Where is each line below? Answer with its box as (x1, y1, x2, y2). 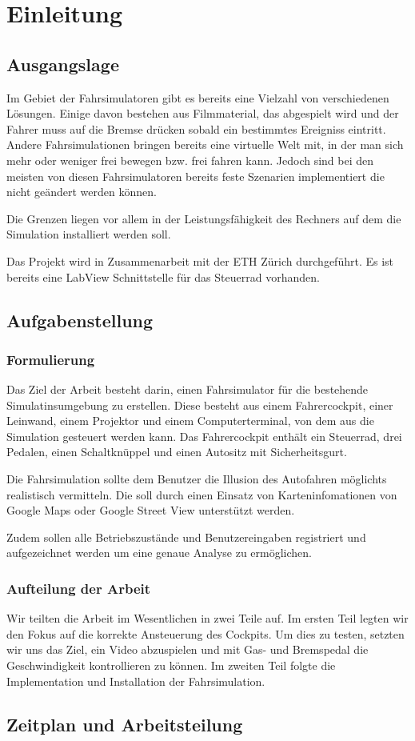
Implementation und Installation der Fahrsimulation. (6, 672, 265, 689)
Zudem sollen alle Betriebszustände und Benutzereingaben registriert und (6, 528, 366, 545)
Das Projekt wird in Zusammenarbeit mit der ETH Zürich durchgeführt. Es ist (6, 252, 394, 269)
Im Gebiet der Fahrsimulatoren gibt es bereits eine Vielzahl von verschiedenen (6, 89, 389, 106)
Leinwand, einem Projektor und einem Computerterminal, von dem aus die (6, 412, 374, 429)
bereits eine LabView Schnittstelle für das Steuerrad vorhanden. (6, 268, 320, 285)
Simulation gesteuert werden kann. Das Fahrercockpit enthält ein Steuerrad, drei (6, 427, 402, 444)
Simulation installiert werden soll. (6, 226, 171, 242)
